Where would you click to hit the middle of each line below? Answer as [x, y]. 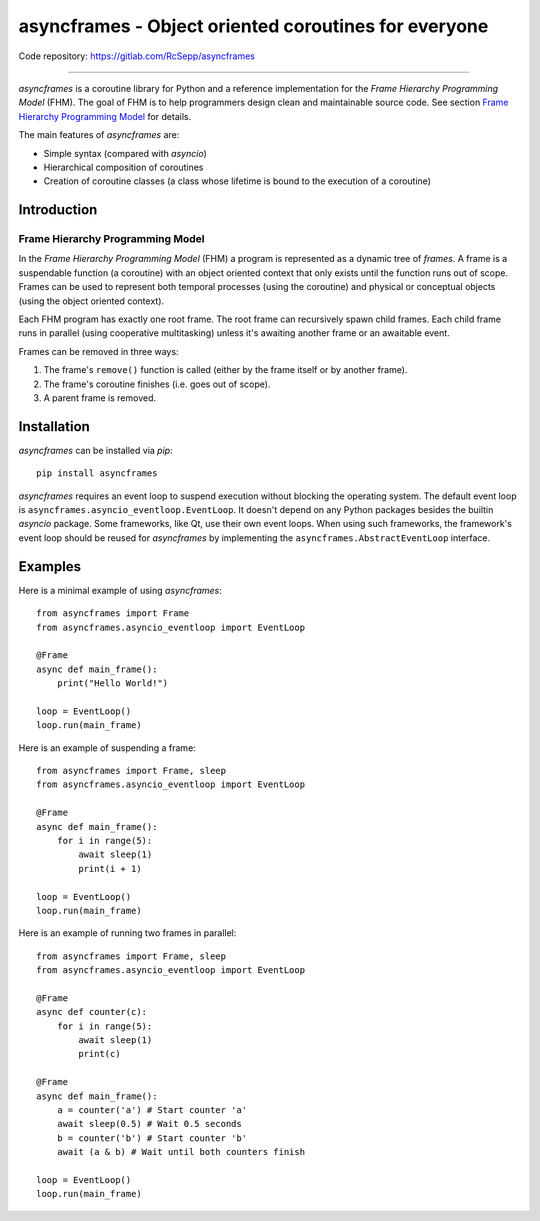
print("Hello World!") [112, 683]
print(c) [99, 1054]
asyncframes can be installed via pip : [96, 450]
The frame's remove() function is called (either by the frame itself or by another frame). [225, 370]
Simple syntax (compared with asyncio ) [125, 153]
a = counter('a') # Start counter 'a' [152, 1110]
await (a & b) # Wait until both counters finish [180, 1152]
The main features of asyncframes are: [99, 135]
